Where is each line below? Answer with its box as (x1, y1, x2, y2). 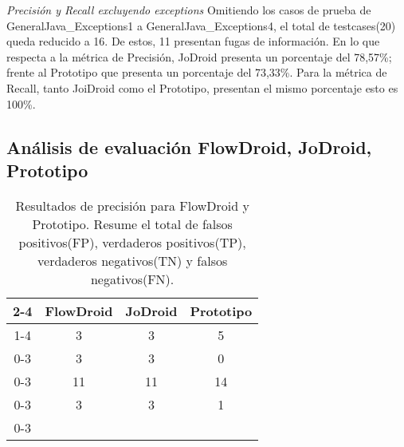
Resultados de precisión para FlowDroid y (15, 196, 249, 215)
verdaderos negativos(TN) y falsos (37, 251, 228, 270)
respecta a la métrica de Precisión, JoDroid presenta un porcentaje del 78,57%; (6, 48, 392, 65)
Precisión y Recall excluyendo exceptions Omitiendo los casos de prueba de (6, 2, 371, 18)
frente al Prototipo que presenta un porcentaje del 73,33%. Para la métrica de (6, 64, 387, 81)
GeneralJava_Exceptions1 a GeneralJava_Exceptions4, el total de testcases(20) (6, 17, 396, 34)
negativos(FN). (90, 269, 175, 288)
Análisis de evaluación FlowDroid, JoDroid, (6, 134, 372, 159)
